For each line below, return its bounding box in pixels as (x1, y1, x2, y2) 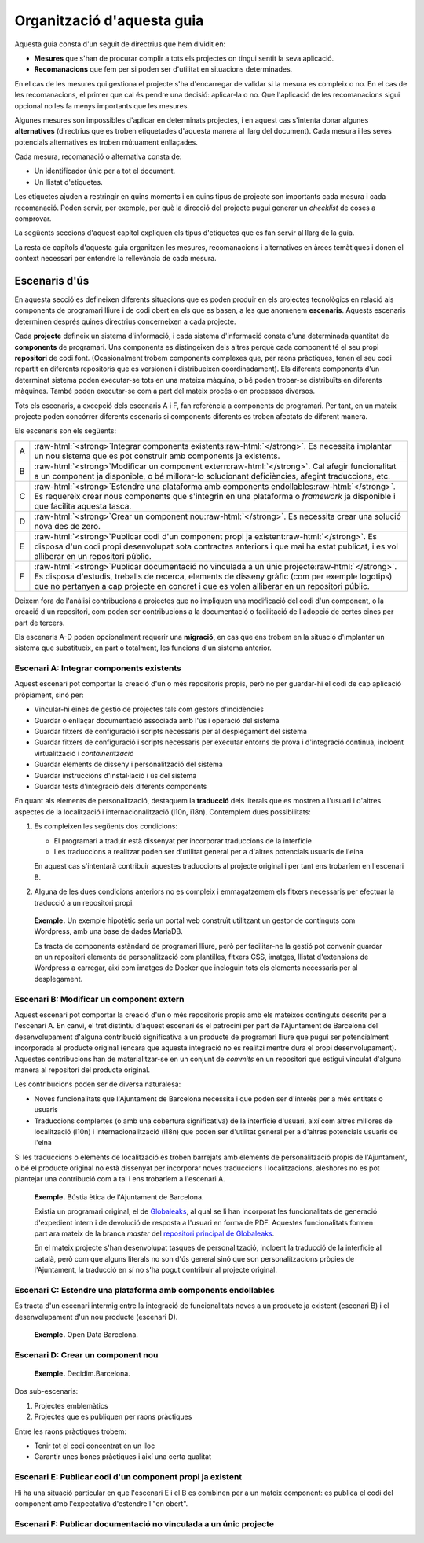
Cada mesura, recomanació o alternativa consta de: (14, 152, 182, 161)
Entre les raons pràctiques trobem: (14, 1427, 127, 1436)
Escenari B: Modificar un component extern (14, 994, 185, 1005)
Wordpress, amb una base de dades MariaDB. (34, 927, 184, 936)
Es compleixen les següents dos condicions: (34, 821, 178, 831)
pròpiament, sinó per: (14, 690, 84, 700)
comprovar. (14, 214, 52, 223)
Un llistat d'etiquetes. (34, 177, 103, 186)
